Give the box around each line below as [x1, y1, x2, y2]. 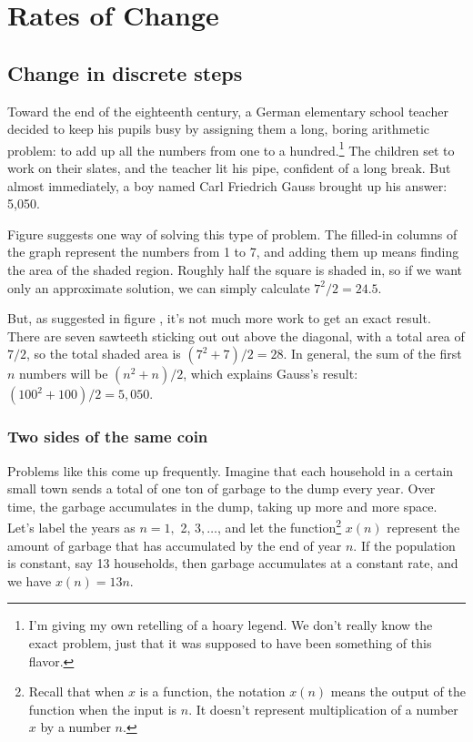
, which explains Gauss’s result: [183, 364, 358, 383]
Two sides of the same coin [7, 425, 208, 448]
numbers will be [19, 364, 108, 383]
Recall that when [28, 682, 125, 701]
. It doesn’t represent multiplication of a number [188, 699, 458, 718]
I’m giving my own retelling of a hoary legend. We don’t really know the [28, 615, 433, 635]
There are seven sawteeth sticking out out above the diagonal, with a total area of [7, 326, 465, 345]
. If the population [353, 535, 456, 554]
